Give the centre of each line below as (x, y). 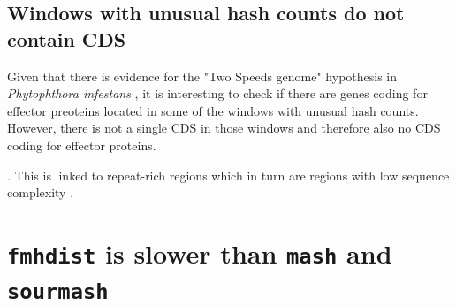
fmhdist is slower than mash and (200, 252)
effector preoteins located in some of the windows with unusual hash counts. (213, 110)
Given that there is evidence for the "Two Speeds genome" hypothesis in (202, 76)
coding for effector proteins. (82, 145)
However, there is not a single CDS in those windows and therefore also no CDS (224, 128)
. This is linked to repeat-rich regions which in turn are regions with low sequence (228, 175)
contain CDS (67, 38)
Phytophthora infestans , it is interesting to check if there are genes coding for (217, 93)
